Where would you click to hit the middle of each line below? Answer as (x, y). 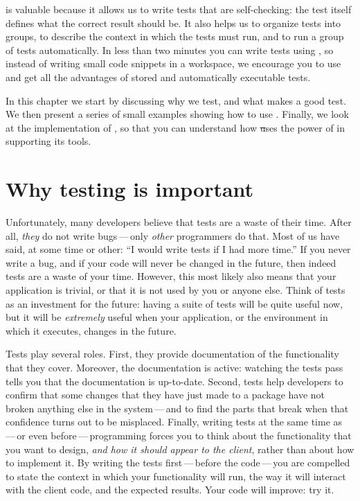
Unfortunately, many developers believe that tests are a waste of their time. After (179, 222)
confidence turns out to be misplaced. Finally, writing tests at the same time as (174, 422)
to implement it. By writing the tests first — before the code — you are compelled (178, 463)
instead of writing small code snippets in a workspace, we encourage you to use (173, 63)
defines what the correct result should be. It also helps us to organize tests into (173, 23)
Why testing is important (130, 189)
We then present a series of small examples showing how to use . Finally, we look (177, 114)
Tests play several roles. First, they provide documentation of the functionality (172, 354)
